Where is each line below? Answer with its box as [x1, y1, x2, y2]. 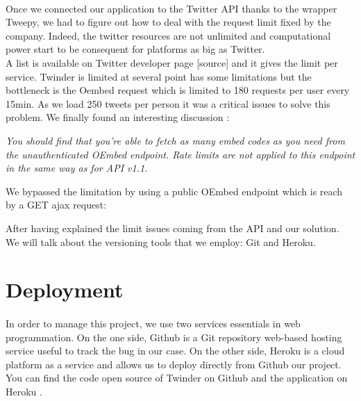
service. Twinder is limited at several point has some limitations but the [6, 69, 312, 83]
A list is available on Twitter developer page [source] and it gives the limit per [6, 55, 338, 69]
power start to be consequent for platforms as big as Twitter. [6, 42, 265, 56]
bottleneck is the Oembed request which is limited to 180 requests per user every [6, 83, 350, 97]
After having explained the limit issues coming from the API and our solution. [6, 220, 339, 235]
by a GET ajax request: [6, 197, 107, 212]
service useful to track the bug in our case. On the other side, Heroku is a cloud [6, 343, 345, 358]
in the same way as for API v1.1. [6, 161, 148, 175]
